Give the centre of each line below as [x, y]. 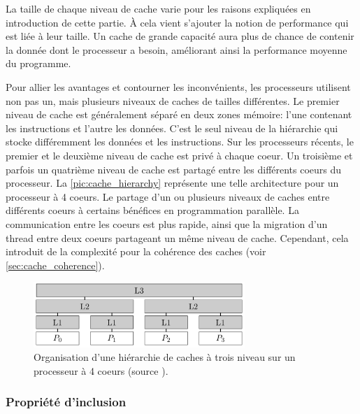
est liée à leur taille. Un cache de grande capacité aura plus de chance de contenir [180, 36]
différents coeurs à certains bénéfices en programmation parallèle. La [152, 210]
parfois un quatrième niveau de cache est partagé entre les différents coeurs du [174, 169]
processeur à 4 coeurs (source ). [101, 370]
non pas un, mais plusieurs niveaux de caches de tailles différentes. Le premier [173, 100]
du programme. [38, 63]
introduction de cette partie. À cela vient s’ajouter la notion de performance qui [177, 22]
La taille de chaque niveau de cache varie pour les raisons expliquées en [158, 8]
